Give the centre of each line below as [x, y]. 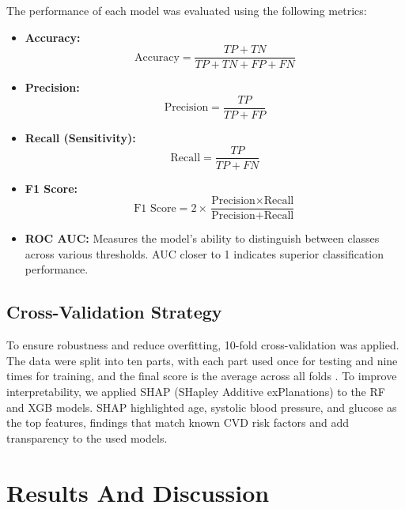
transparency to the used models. [87, 437]
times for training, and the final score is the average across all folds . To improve [202, 376]
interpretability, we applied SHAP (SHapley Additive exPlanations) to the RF [196, 391]
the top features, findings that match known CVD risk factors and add [178, 422]
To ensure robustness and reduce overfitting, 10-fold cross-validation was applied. [203, 345]
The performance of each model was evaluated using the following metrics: [187, 10]
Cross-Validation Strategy [114, 312]
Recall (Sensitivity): [80, 137]
